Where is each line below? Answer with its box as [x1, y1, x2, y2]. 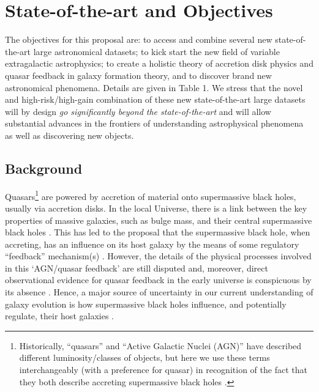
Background [5, 158, 83, 177]
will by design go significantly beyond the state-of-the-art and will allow [5, 105, 271, 117]
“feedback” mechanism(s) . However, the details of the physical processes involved [5, 250, 312, 262]
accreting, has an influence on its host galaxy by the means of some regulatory [5, 237, 299, 250]
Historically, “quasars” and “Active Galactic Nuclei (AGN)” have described [19, 339, 302, 352]
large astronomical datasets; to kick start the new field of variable [33, 45, 280, 57]
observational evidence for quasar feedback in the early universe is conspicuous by [5, 273, 312, 286]
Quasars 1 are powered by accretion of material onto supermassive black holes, [5, 188, 296, 202]
